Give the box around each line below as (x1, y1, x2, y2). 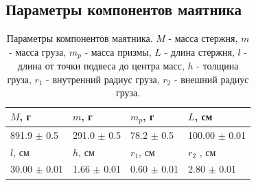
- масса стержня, (168, 31, 238, 45)
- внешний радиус (174, 72, 249, 86)
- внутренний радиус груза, (46, 72, 160, 86)
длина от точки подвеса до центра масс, (17, 58, 185, 73)
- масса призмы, (84, 44, 152, 58)
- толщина (196, 58, 239, 73)
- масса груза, (9, 44, 67, 58)
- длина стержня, (164, 44, 235, 58)
